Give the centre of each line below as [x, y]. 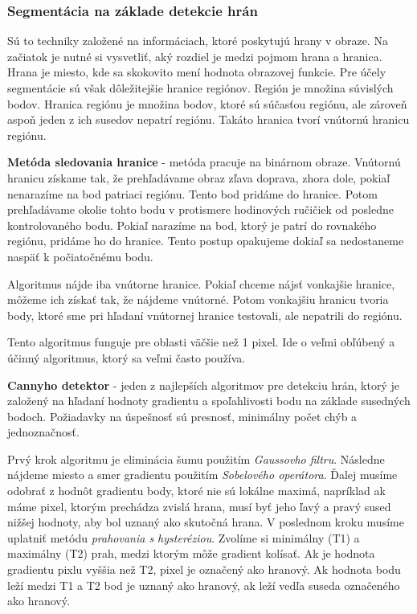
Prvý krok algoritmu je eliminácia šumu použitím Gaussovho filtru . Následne [196, 458]
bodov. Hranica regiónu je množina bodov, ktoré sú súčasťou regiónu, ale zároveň [207, 103]
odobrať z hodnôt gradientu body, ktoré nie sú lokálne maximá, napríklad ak [196, 491]
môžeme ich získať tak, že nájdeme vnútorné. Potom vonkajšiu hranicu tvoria [198, 299]
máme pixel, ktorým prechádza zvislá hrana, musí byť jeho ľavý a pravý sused [199, 506]
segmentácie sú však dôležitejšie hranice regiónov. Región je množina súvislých [200, 88]
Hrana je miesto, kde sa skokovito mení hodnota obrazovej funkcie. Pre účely [197, 72]
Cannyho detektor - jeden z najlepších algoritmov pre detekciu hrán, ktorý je [203, 385]
